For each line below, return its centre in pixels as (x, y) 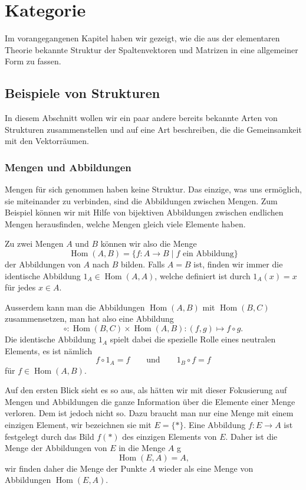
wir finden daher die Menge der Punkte (76, 468)
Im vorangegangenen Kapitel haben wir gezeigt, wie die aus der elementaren (142, 38)
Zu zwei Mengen (34, 244)
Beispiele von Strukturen (83, 93)
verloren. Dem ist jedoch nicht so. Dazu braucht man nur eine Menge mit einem (149, 413)
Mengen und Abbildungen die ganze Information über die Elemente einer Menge (150, 401)
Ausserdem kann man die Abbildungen (75, 307)
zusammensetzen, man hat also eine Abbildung (89, 318)
